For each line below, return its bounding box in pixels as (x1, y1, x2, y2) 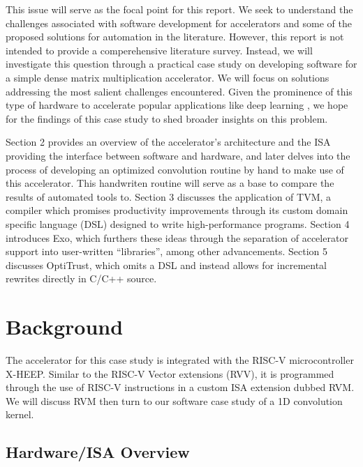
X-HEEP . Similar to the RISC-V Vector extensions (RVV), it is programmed (6, 366, 334, 381)
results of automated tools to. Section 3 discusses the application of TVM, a (6, 189, 332, 204)
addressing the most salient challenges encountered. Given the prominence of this (6, 84, 353, 98)
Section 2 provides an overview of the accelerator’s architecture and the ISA (6, 135, 331, 149)
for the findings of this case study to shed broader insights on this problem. (6, 111, 328, 125)
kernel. (6, 407, 34, 422)
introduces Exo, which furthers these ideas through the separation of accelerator (6, 230, 348, 245)
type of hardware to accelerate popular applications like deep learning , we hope (6, 98, 348, 112)
